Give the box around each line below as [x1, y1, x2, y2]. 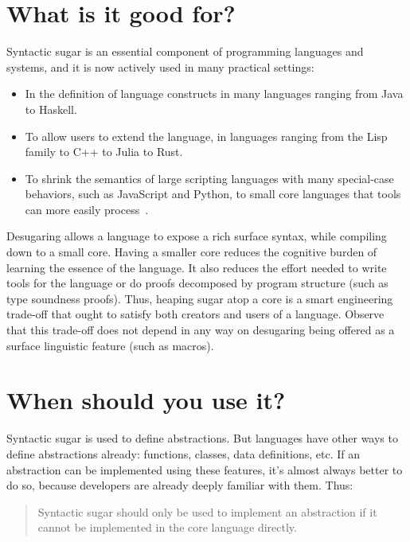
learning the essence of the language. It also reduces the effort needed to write [6, 259, 387, 275]
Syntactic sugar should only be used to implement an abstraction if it [37, 503, 377, 520]
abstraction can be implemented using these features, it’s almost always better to [6, 461, 403, 478]
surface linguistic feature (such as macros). [6, 337, 214, 353]
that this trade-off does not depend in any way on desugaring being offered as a [6, 322, 395, 338]
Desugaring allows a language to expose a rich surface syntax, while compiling [6, 228, 387, 244]
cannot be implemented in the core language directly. [37, 519, 297, 536]
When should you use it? [6, 384, 286, 416]
